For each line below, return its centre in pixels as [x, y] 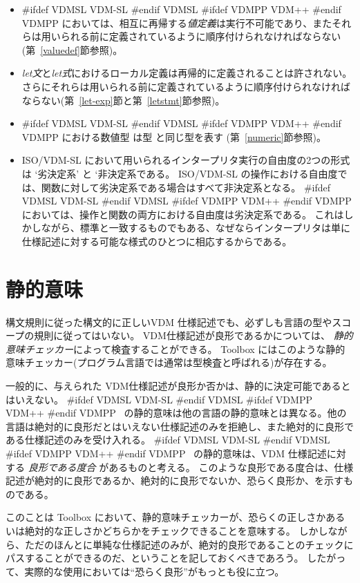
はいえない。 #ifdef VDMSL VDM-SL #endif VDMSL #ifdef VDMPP [159, 399]
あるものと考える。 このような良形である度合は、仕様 [231, 467]
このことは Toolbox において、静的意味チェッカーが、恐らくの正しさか [166, 517]
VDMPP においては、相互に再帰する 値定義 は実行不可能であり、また [177, 22]
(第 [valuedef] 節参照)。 [72, 49]
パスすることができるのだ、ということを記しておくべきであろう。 [155, 558]
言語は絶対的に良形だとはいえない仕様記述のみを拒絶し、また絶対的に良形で [180, 426]
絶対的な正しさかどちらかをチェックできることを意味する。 [160, 530]
